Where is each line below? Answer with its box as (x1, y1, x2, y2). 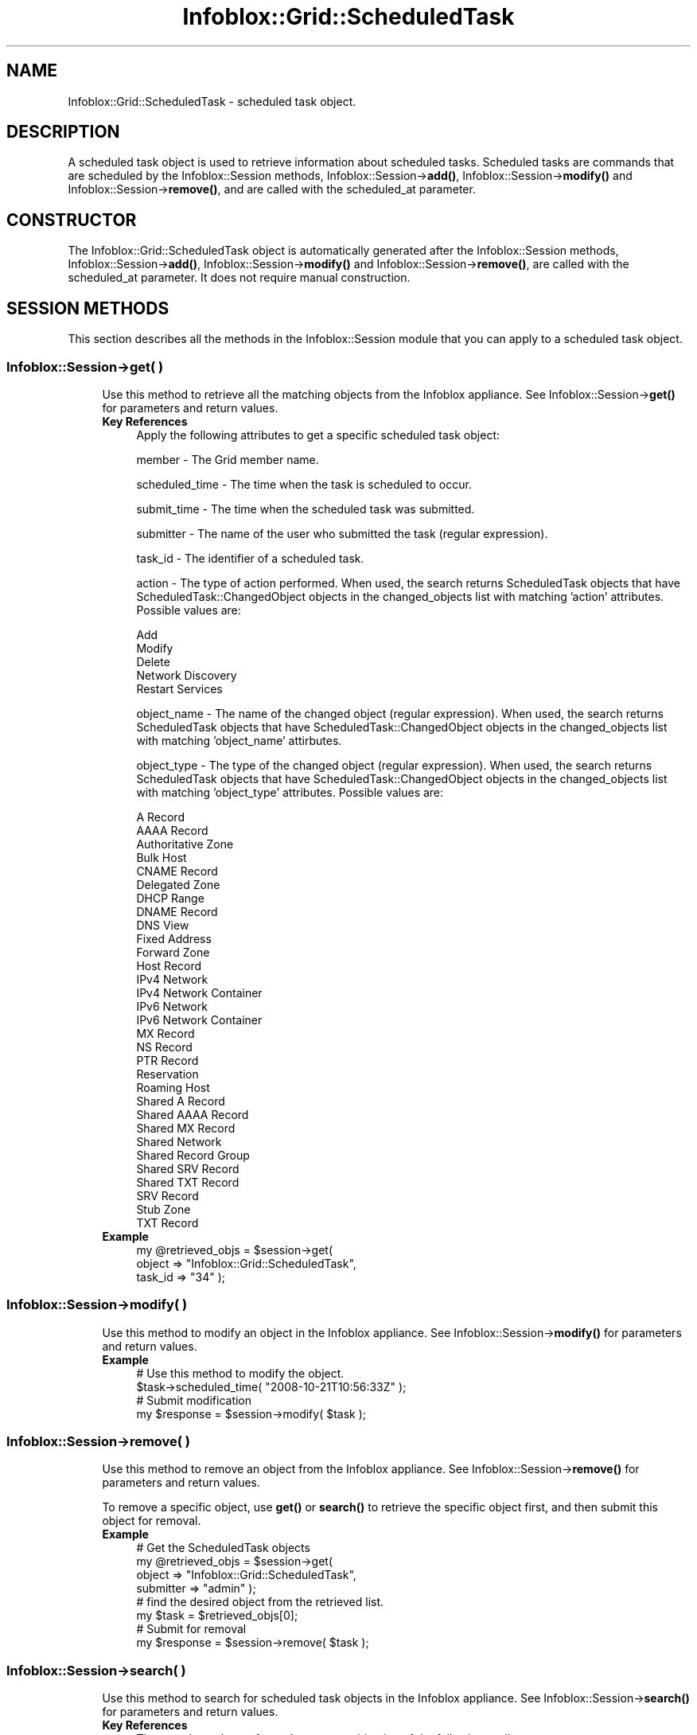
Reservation (136, 1066, 199, 1081)
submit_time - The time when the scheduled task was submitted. (136, 501, 475, 516)
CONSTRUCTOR (6, 209, 137, 230)
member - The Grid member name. (136, 452, 319, 466)
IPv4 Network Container (136, 985, 263, 1000)
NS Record (136, 1039, 193, 1054)
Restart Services (136, 681, 223, 696)
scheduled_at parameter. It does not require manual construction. (68, 271, 411, 285)
